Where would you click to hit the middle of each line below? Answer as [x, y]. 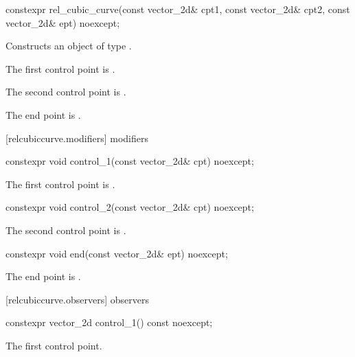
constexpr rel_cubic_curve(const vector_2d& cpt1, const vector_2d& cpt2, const [178, 9]
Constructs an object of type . [69, 46]
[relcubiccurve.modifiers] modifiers [77, 138]
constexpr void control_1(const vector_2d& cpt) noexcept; [130, 161]
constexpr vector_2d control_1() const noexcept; [109, 322]
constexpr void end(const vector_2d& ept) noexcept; [117, 253]
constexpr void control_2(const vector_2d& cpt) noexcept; [130, 207]
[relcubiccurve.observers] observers [77, 299]
